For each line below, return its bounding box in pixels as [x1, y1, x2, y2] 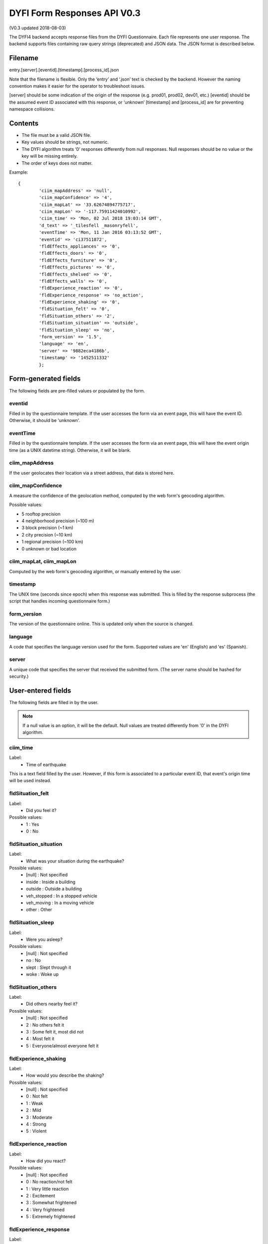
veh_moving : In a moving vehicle [26, 900, 94, 906]
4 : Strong [26, 1121, 47, 1127]
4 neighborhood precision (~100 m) [21, 518, 94, 524]
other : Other [26, 907, 52, 913]
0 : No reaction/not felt [26, 1179, 72, 1185]
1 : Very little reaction [26, 1186, 69, 1192]
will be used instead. [9, 778, 52, 784]
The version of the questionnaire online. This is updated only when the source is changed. [9, 621, 194, 627]
